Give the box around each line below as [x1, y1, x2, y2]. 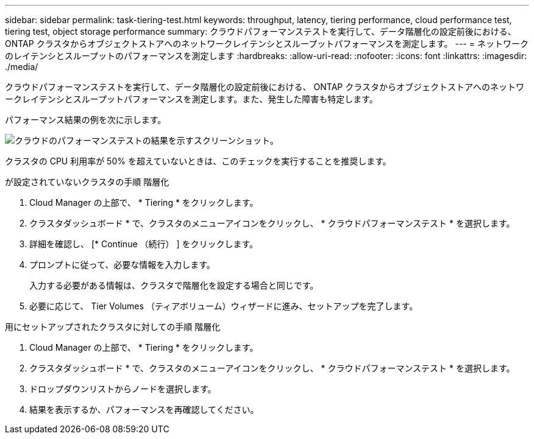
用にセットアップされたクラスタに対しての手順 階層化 [5, 321, 221, 332]
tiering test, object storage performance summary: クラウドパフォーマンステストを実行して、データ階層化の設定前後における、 [5, 26, 516, 37]
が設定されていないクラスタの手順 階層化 [5, 177, 169, 187]
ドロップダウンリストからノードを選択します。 [29, 384, 216, 394]
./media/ [5, 61, 38, 72]
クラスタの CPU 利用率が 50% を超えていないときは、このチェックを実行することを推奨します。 [5, 156, 391, 166]
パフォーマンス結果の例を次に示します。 [5, 114, 166, 125]
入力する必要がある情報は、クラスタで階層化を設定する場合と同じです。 [29, 280, 319, 290]
